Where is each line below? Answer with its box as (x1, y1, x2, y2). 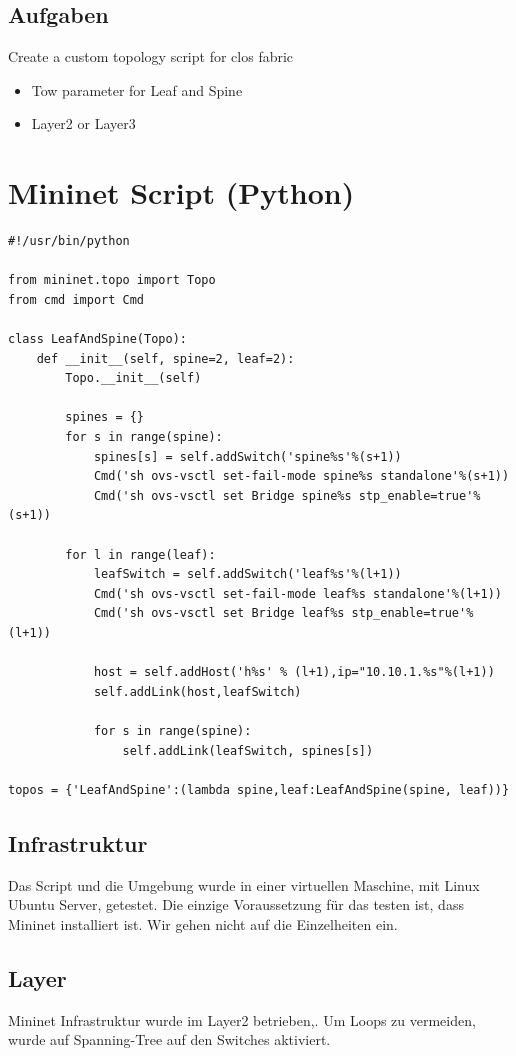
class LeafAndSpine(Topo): (8, 332, 187, 347)
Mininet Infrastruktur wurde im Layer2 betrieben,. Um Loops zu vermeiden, (8, 1009, 476, 1030)
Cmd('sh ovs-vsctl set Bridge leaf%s (93, 606, 345, 621)
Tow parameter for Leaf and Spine (31, 79, 243, 100)
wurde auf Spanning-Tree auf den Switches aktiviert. (8, 1029, 331, 1050)
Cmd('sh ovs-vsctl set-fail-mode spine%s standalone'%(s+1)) (93, 469, 510, 484)
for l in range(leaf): (65, 547, 216, 562)
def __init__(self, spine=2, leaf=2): (36, 351, 295, 366)
